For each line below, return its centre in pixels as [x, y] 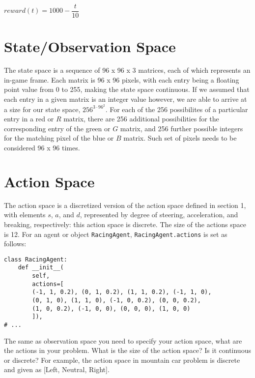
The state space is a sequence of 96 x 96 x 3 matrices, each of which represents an [127, 70]
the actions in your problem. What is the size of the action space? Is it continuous [127, 350]
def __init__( [41, 268]
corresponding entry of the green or [57, 128]
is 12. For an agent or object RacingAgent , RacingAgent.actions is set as [116, 234]
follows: [15, 244]
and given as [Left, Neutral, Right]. [57, 369]
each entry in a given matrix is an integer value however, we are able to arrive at [126, 99]
